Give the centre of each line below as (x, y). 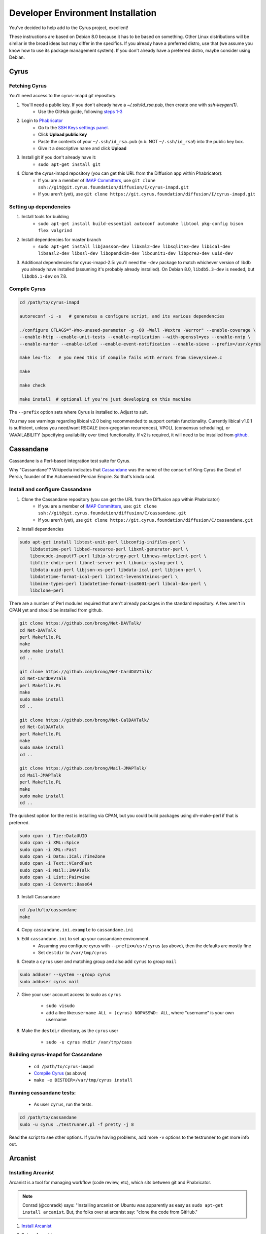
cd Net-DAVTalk (38, 630)
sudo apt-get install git (69, 164)
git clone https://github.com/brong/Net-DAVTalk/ (81, 623)
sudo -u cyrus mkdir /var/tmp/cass (89, 1042)
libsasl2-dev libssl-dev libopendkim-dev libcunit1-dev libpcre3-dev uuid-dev (136, 253)
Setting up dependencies (40, 207)
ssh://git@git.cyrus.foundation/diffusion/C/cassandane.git (112, 513)
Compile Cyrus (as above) (60, 1073)
